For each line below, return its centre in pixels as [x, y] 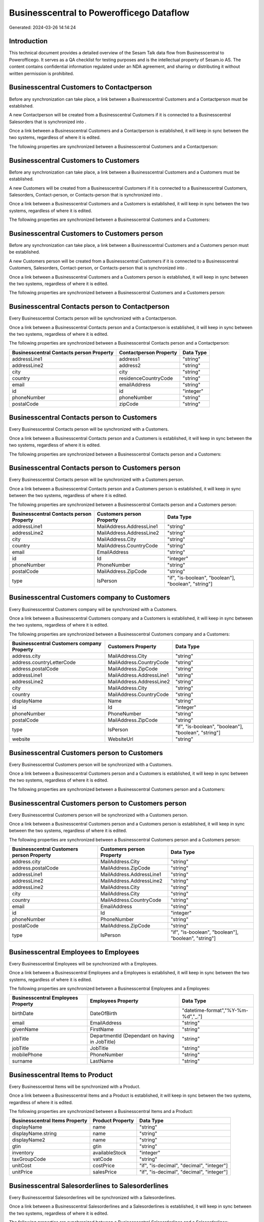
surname [22, 1061]
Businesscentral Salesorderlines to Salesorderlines [89, 1186]
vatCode [102, 1159]
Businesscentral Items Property [50, 1121]
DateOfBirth [103, 1013]
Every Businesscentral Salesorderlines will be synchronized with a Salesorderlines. [92, 1197]
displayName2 [29, 1140]
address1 [129, 359]
